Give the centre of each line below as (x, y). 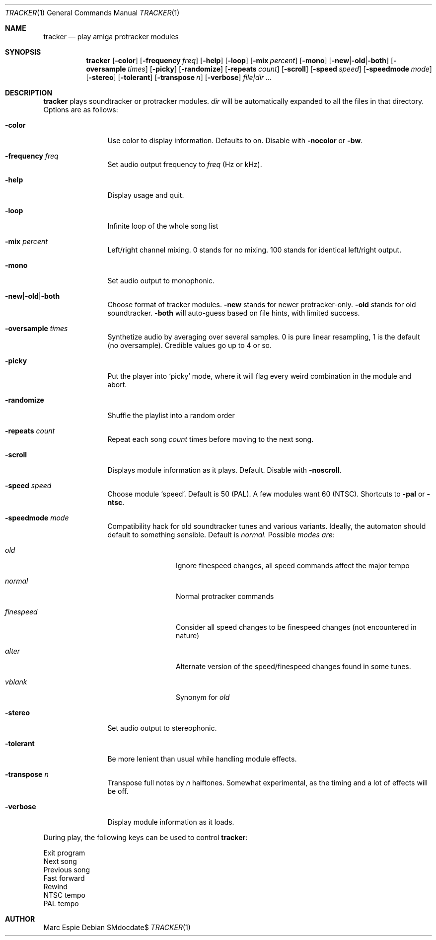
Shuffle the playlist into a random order (171, 415)
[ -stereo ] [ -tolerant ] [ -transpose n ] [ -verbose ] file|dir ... (179, 77)
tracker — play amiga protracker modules (111, 37)
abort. (117, 385)
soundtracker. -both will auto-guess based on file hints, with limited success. (234, 313)
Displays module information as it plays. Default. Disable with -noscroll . (224, 470)
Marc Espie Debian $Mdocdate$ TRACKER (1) (117, 927)
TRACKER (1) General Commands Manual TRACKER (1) (92, 13)
